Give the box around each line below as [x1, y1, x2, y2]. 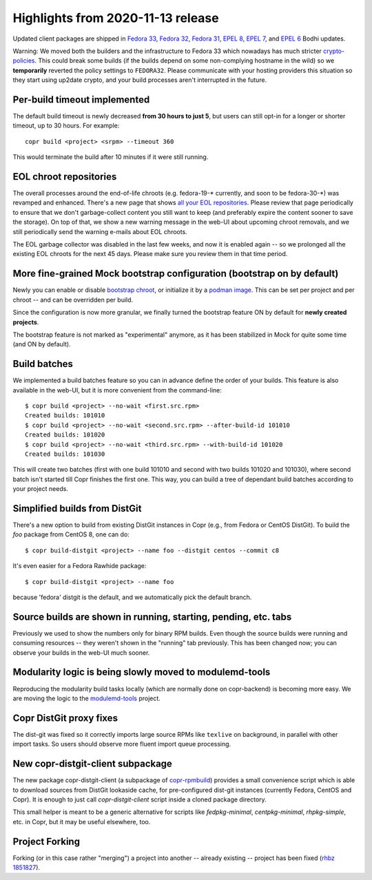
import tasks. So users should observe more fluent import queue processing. [12, 740, 231, 748]
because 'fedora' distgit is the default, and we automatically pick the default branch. [12, 593, 252, 601]
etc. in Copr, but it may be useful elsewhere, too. [12, 817, 151, 826]
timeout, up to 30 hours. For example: [12, 121, 120, 130]
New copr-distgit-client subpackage [12, 758, 172, 770]
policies [12, 56, 35, 65]
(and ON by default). [12, 340, 72, 348]
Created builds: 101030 [25, 450, 105, 458]
